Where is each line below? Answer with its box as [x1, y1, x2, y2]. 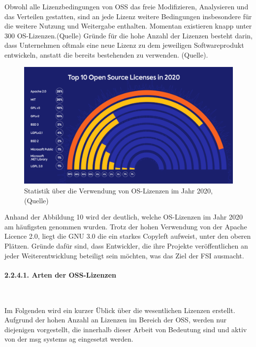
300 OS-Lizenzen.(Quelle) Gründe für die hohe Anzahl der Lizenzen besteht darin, [4, 30, 253, 40]
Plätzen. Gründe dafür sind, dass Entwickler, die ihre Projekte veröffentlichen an [4, 240, 248, 251]
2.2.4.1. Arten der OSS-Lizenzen [4, 269, 116, 280]
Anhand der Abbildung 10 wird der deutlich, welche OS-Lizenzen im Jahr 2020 [4, 212, 243, 222]
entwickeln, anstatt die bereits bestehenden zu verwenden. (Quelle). [4, 49, 208, 60]
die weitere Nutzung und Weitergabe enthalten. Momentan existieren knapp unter [4, 21, 252, 31]
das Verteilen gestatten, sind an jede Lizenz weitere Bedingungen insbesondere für [4, 11, 252, 21]
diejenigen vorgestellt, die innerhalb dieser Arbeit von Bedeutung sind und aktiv [4, 324, 247, 334]
